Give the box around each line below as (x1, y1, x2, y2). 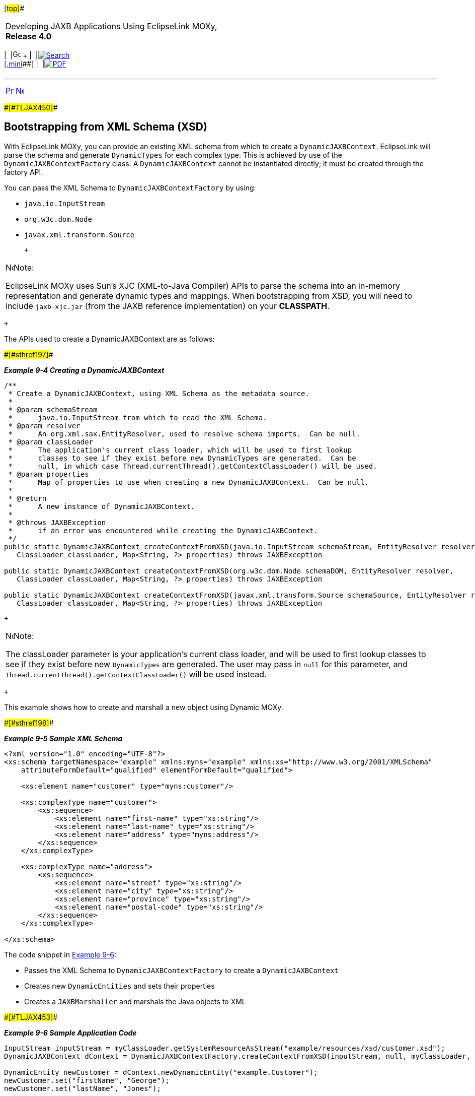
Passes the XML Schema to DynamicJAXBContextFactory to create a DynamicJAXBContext (24, 965, 339, 975)
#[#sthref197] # (4, 350, 53, 359)
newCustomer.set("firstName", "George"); (4, 1076, 170, 1084)
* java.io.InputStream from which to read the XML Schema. (8, 413, 267, 422)
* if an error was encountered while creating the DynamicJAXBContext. (8, 526, 318, 535)
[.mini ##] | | (4, 59, 45, 68)
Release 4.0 (6, 31, 52, 41)
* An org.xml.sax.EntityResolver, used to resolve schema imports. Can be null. (8, 429, 361, 438)
